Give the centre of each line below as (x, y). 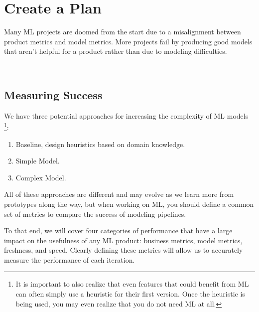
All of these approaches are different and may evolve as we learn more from (119, 194)
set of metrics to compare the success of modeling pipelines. (95, 214)
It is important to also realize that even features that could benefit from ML (132, 284)
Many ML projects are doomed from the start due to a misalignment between (123, 32)
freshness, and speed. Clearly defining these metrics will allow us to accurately (124, 250)
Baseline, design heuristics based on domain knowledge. (100, 144)
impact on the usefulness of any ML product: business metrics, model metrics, (123, 240)
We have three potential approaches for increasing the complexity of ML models (126, 115)
